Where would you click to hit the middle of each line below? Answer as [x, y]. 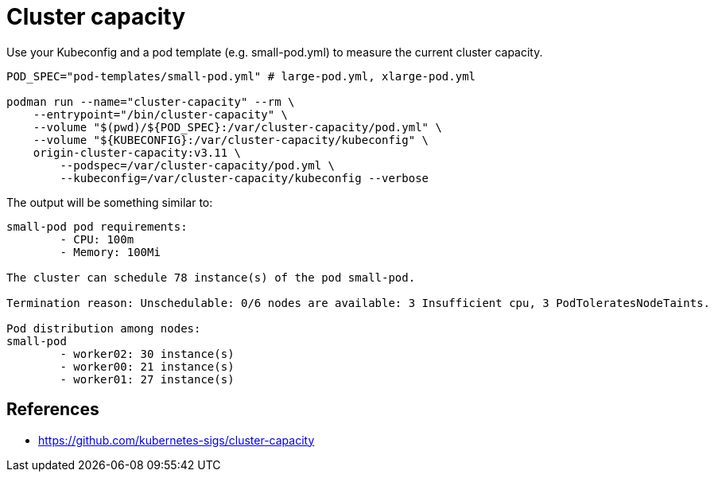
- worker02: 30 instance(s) [147, 354]
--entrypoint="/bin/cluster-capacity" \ [161, 114]
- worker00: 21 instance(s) [147, 366]
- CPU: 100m [97, 239]
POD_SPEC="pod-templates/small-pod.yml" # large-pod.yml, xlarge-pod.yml [241, 76]
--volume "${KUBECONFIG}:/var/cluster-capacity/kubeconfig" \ [231, 140]
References [53, 410]
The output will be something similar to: [110, 202]
